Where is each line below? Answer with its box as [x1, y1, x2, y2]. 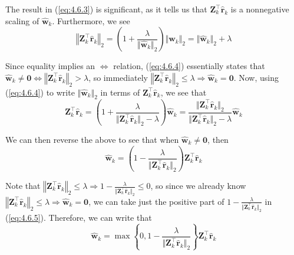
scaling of [5, 14, 39, 27]
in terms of [100, 86, 140, 98]
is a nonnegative [230, 3, 289, 15]
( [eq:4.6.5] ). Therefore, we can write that [5, 211, 152, 223]
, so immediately [88, 71, 148, 83]
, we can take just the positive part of [88, 195, 224, 207]
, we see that [160, 86, 207, 98]
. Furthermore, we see [52, 14, 130, 27]
